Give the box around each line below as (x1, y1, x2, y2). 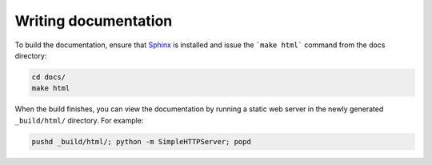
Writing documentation (14, 12, 173, 30)
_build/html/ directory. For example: (14, 115, 144, 125)
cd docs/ (31, 72, 66, 82)
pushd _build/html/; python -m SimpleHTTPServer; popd (31, 137, 251, 146)
